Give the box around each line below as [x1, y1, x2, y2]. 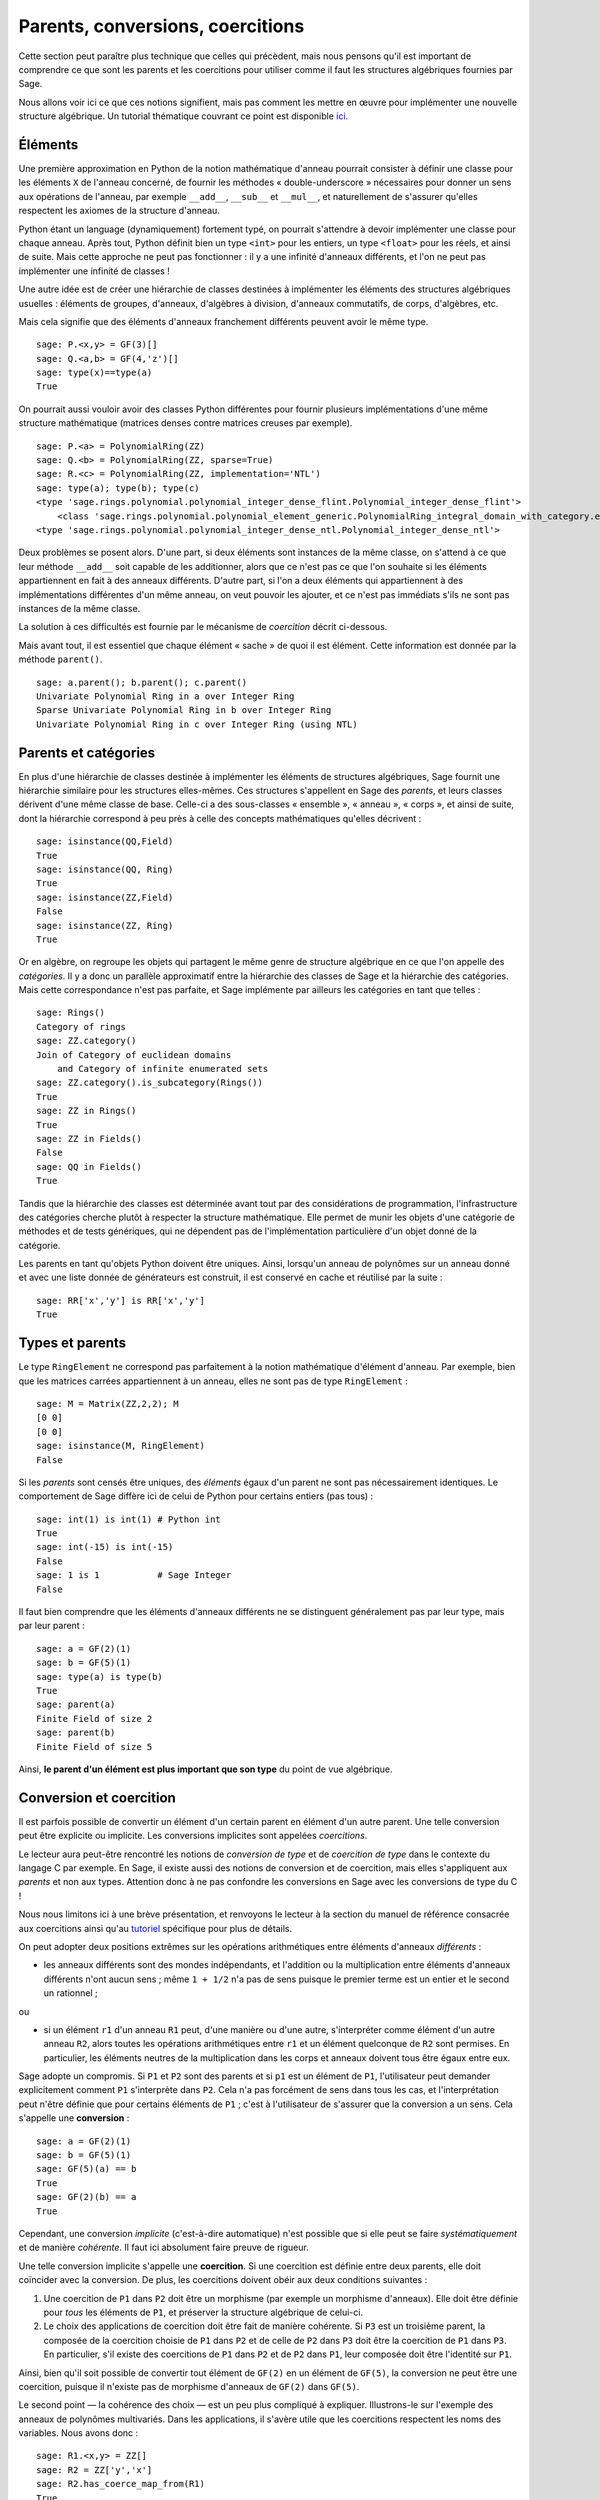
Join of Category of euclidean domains [36, 1049, 232, 1060]
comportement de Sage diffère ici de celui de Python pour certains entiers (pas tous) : [18, 1490, 374, 1502]
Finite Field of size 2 [36, 1713, 153, 1724]
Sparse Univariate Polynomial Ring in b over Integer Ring [36, 705, 332, 716]
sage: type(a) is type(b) [36, 1671, 164, 1682]
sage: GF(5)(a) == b [36, 2163, 137, 2175]
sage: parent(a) [36, 1699, 116, 1710]
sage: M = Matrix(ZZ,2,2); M [36, 1398, 179, 1409]
